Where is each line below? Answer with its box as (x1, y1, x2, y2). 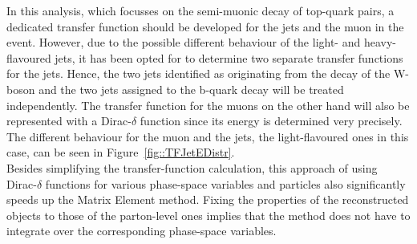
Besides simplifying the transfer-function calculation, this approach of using (6, 159, 378, 176)
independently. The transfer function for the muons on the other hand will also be (6, 96, 410, 113)
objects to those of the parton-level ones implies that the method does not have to (6, 206, 411, 223)
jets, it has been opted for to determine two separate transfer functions (55, 49, 403, 66)
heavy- (363, 34, 396, 51)
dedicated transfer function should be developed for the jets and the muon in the (6, 18, 404, 35)
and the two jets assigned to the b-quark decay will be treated (38, 80, 344, 97)
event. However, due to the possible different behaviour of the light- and (6, 34, 361, 51)
